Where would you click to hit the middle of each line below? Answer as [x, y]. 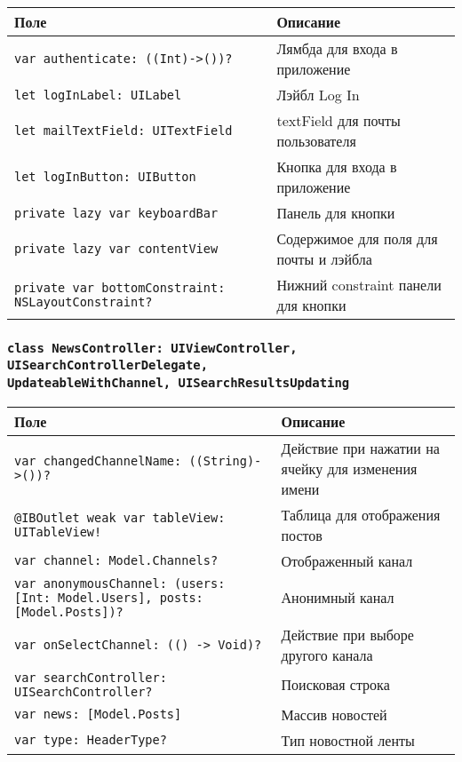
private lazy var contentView [116, 249]
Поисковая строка [335, 685]
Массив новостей [334, 714]
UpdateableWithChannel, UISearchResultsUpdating [179, 382]
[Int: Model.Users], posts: [109, 597]
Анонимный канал [338, 598]
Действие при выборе [347, 634]
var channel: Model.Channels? [116, 561]
